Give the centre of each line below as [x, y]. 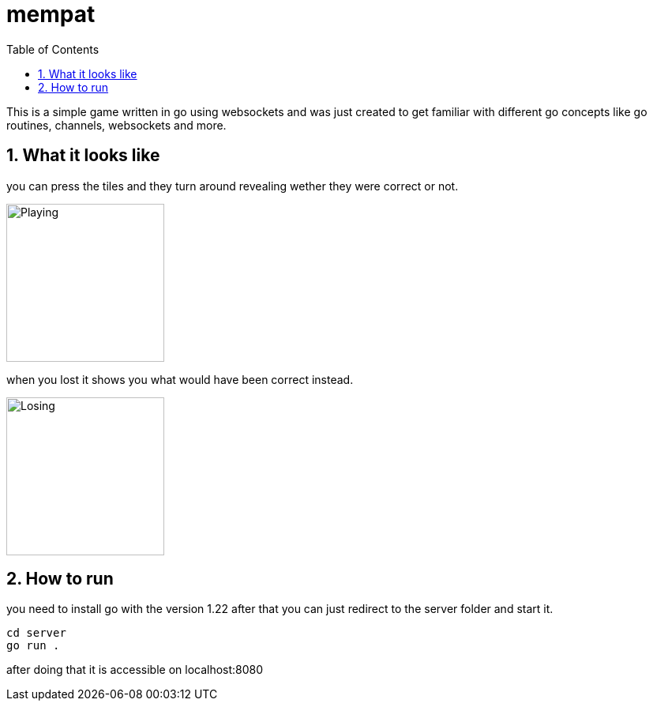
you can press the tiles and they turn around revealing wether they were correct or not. [233, 186]
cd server [36, 633]
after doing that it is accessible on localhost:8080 [135, 670]
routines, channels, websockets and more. [116, 125]
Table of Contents [53, 49]
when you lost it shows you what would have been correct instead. [180, 379]
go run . [33, 646]
